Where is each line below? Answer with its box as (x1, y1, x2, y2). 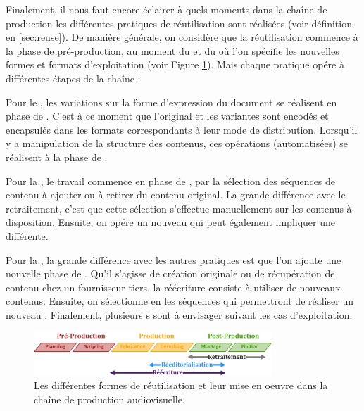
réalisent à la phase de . (6, 149, 108, 164)
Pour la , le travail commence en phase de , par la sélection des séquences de (6, 173, 336, 188)
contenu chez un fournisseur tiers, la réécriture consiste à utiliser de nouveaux (6, 279, 341, 294)
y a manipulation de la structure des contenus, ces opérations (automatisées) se (6, 136, 349, 151)
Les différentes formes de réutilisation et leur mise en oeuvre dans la (34, 378, 328, 393)
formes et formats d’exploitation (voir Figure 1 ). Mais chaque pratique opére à (6, 57, 344, 72)
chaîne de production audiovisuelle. (34, 391, 185, 406)
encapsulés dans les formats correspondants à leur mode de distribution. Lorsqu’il (6, 122, 358, 137)
